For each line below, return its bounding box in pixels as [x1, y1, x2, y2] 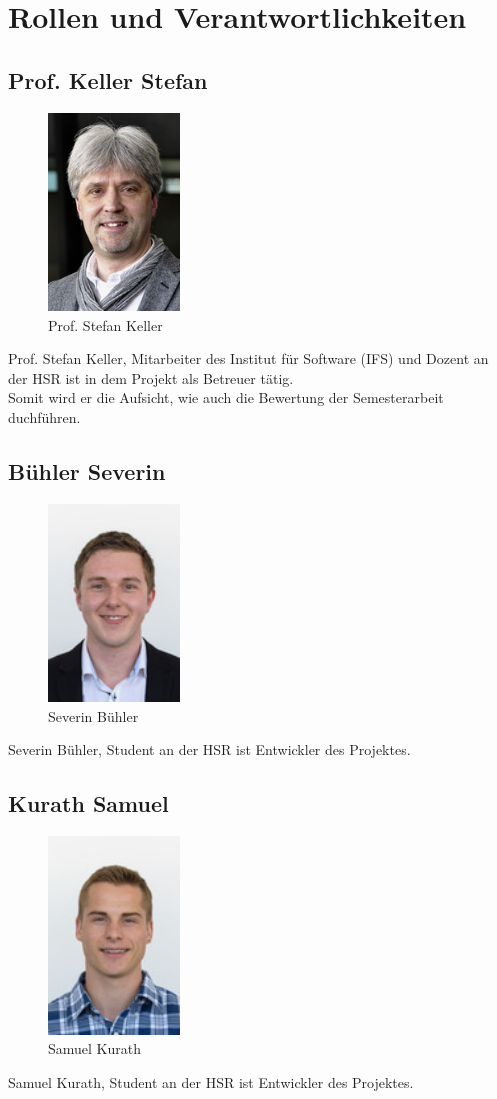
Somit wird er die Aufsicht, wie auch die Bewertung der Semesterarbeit [8, 387, 444, 408]
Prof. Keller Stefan [8, 64, 208, 95]
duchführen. [8, 406, 81, 427]
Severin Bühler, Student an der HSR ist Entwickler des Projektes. [8, 739, 411, 760]
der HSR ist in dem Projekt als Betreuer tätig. [8, 367, 294, 388]
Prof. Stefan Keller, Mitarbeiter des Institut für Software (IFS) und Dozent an [8, 348, 489, 369]
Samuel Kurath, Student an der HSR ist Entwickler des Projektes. [8, 1071, 414, 1092]
